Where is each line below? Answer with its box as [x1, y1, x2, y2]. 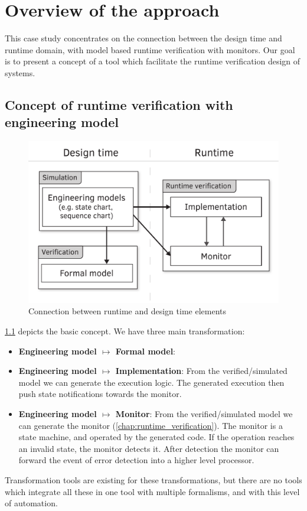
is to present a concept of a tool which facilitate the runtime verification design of [5, 55, 301, 67]
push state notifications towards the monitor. [18, 388, 182, 400]
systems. [5, 66, 35, 79]
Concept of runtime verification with [5, 95, 233, 113]
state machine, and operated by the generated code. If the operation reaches [18, 431, 295, 443]
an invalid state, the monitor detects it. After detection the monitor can [18, 442, 279, 454]
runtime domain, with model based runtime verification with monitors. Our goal [5, 43, 295, 56]
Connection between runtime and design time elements [28, 305, 226, 317]
